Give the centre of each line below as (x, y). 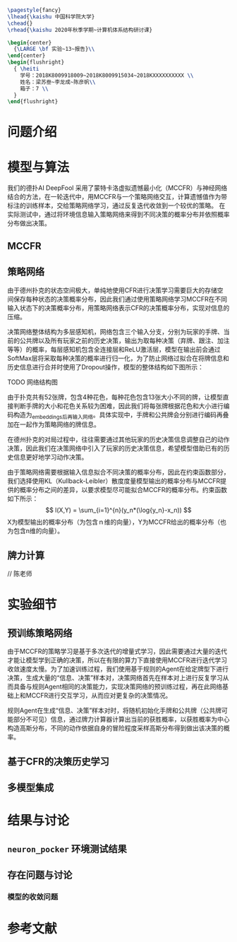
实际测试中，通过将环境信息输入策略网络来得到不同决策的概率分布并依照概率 (119, 215)
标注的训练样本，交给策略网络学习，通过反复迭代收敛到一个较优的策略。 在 (116, 205)
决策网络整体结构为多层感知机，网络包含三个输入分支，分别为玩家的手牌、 (115, 331)
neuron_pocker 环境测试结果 (67, 848)
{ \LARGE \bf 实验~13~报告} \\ (54, 49)
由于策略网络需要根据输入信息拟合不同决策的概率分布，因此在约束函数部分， (119, 472)
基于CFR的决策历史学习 (58, 762)
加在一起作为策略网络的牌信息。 (54, 424)
